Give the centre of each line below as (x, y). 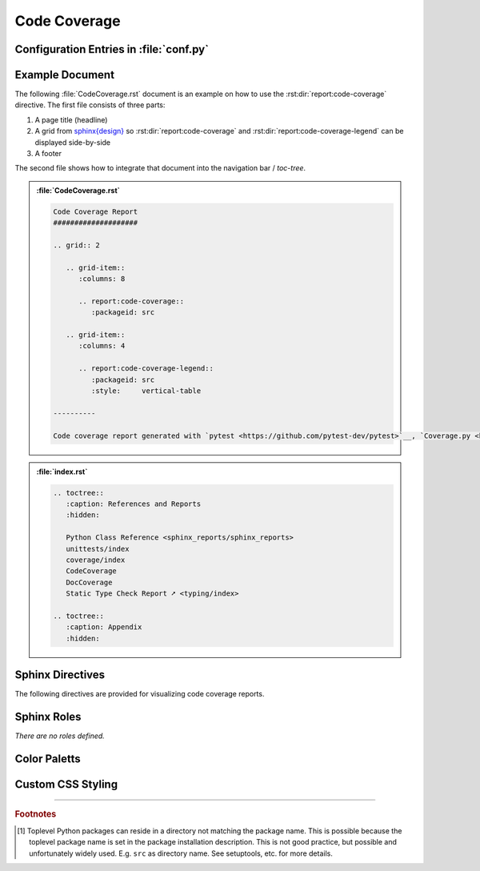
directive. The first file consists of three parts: (90, 105)
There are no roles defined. (60, 736)
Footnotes (36, 814)
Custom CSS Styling (66, 784)
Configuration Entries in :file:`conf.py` (112, 49)
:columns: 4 (102, 346)
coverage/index (95, 560)
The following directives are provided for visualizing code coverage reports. (140, 694)
